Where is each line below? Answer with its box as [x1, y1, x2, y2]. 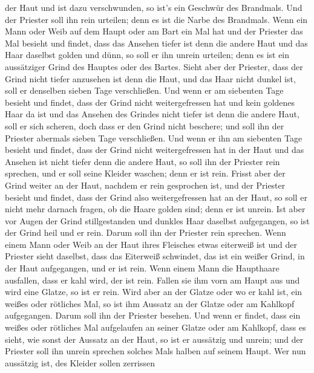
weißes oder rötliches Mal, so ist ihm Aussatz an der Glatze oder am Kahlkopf [5, 297, 295, 310]
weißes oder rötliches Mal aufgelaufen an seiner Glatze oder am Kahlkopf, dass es [5, 321, 306, 334]
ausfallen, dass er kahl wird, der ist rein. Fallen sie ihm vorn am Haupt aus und [5, 273, 300, 286]
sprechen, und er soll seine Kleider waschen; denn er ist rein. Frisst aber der [5, 167, 286, 180]
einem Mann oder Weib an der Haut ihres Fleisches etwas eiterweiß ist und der [5, 238, 297, 250]
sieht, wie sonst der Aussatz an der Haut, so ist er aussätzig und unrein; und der [5, 332, 304, 345]
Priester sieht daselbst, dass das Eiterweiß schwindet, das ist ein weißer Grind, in [5, 250, 305, 262]
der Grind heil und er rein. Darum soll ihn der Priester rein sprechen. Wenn [5, 226, 286, 239]
